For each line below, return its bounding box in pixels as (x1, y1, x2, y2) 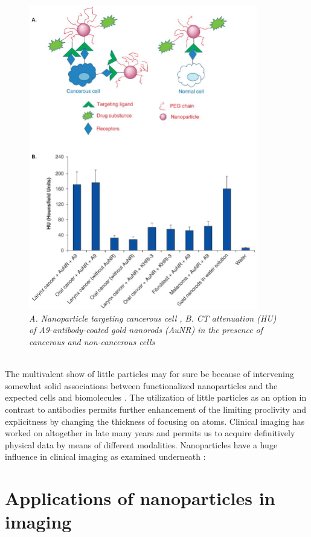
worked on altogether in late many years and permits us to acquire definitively (5, 427, 295, 439)
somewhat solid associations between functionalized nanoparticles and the (5, 379, 278, 392)
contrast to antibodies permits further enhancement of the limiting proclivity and (5, 402, 307, 415)
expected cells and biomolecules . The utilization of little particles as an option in (5, 391, 307, 404)
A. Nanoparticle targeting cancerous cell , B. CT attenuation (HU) (29, 311, 277, 324)
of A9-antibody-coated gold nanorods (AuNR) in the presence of (29, 323, 263, 336)
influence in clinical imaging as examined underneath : (5, 450, 206, 463)
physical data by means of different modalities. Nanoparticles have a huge (5, 438, 278, 451)
